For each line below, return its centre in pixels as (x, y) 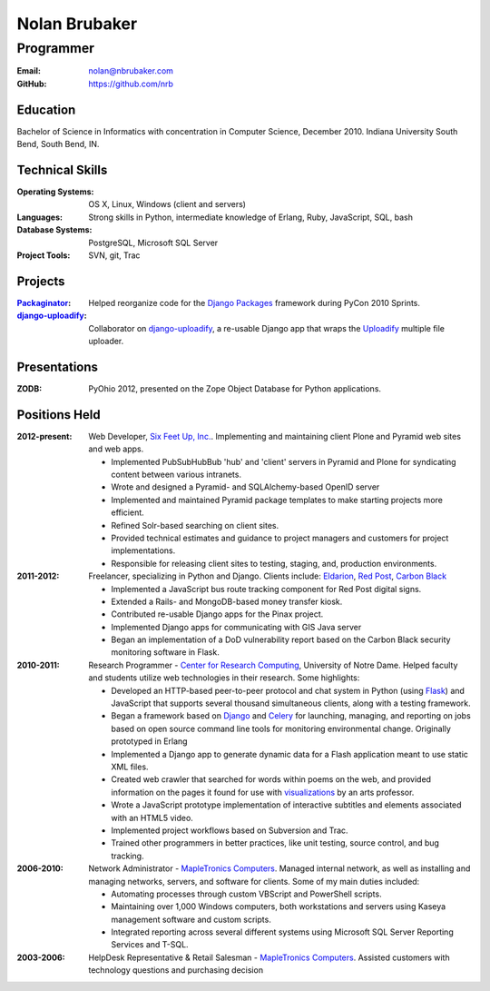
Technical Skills (62, 169)
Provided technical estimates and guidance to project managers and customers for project (280, 538)
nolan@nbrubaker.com (131, 71)
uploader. (106, 342)
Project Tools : (44, 255)
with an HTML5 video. (152, 818)
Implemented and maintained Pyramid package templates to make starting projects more (277, 500)
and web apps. (116, 449)
